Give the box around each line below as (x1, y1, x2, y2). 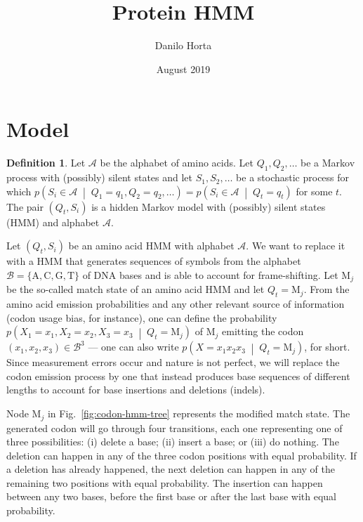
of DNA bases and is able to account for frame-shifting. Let (82, 267, 338, 282)
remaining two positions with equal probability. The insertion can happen (6, 475, 323, 490)
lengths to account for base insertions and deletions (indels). (6, 382, 265, 397)
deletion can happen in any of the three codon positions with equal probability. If (6, 448, 357, 462)
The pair (6, 199, 44, 214)
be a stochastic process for (236, 170, 350, 185)
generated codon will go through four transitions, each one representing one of (6, 420, 343, 435)
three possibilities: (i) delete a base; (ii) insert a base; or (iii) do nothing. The (6, 434, 339, 449)
